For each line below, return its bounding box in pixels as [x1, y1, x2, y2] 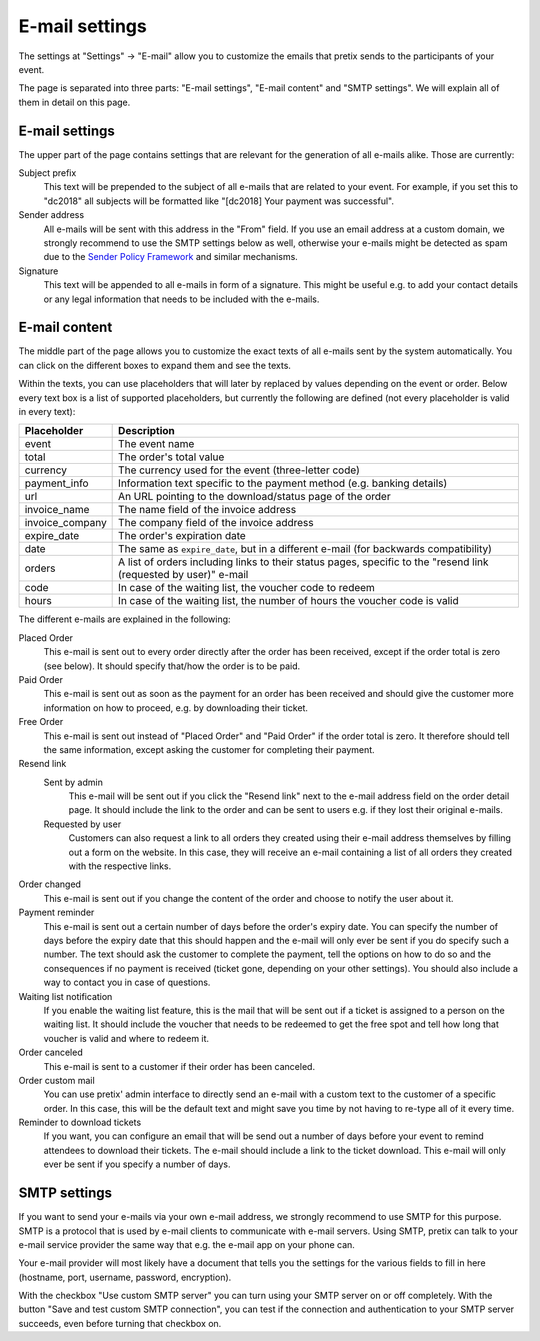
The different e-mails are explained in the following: [18, 613, 231, 625]
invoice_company [24, 516, 107, 530]
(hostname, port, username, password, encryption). [18, 1271, 232, 1283]
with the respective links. [68, 860, 172, 872]
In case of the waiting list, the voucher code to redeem [118, 581, 375, 595]
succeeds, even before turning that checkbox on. [18, 1317, 222, 1329]
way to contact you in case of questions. [43, 976, 211, 989]
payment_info [24, 476, 89, 490]
